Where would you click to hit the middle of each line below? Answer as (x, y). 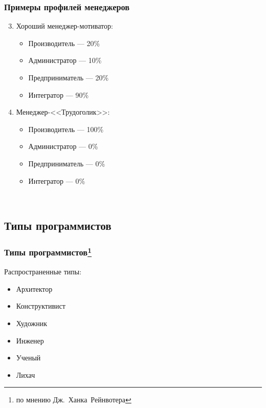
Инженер (30, 340)
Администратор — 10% (65, 60)
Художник (32, 323)
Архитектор (34, 288)
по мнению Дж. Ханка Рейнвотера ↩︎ (74, 400)
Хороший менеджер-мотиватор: (64, 26)
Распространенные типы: (43, 272)
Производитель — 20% (64, 43)
